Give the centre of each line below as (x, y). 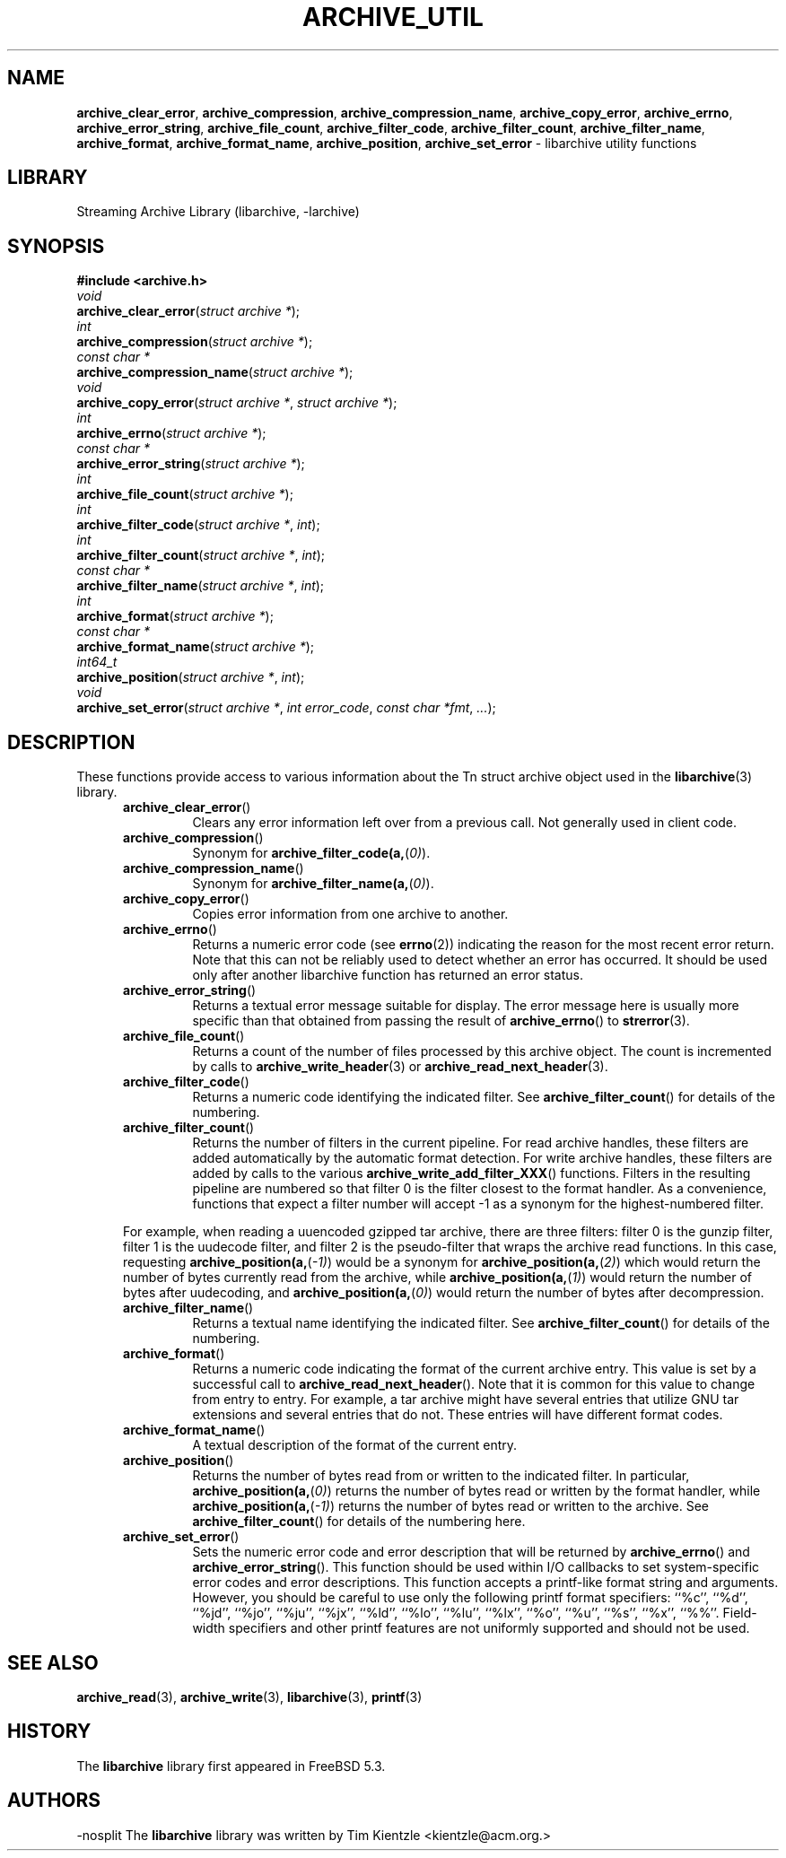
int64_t (97, 662)
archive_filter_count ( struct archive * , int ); (201, 555)
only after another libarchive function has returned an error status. (388, 975)
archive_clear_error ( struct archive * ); (188, 311)
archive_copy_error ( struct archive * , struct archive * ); (237, 403)
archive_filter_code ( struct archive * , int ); (198, 525)
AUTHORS (54, 1801)
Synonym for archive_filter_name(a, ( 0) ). (313, 884)
